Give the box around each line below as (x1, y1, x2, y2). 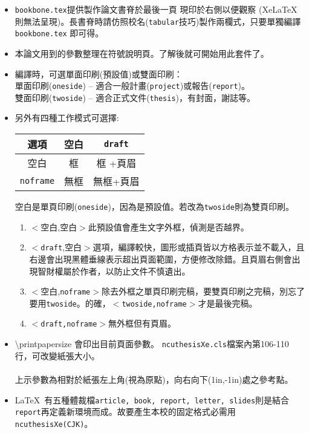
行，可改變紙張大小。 (15, 349, 100, 362)
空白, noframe (41, 285, 91, 298)
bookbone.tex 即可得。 (15, 27, 104, 39)
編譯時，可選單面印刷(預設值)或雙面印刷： (15, 67, 183, 80)
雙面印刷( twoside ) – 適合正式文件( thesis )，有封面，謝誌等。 (15, 91, 255, 103)
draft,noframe (41, 320, 97, 329)
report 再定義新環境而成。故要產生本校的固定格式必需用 (15, 405, 236, 418)
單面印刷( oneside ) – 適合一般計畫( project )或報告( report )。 (15, 79, 250, 92)
